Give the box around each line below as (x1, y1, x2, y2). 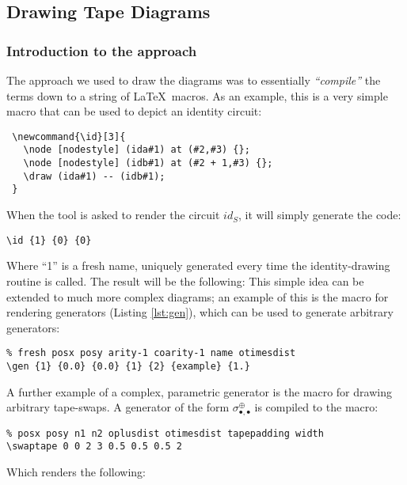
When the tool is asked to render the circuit (6, 207, 220, 223)
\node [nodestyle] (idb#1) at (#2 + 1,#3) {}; (23, 157, 273, 169)
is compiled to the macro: (254, 399, 378, 415)
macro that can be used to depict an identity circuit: (6, 103, 262, 119)
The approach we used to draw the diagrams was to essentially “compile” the (6, 72, 381, 88)
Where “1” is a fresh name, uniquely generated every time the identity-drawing (6, 257, 390, 274)
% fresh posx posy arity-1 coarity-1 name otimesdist (6, 347, 296, 359)
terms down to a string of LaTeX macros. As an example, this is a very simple (6, 87, 388, 104)
